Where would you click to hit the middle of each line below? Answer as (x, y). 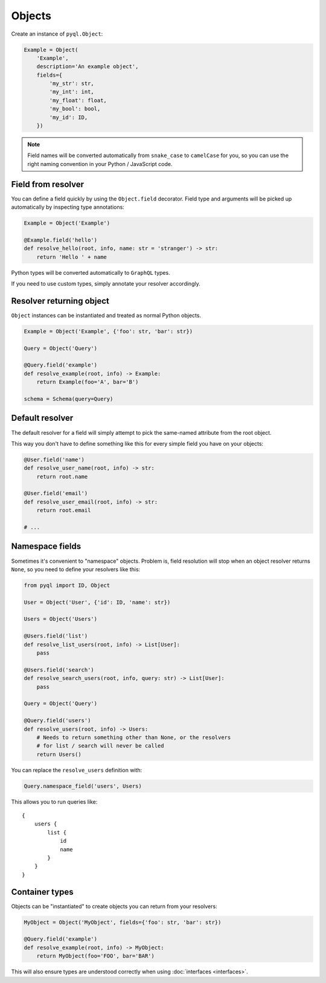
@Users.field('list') (56, 636)
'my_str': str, (72, 84)
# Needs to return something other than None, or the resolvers (134, 737)
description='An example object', (88, 67)
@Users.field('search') (59, 670)
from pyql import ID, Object (67, 585)
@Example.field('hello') (61, 240)
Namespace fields (46, 546)
